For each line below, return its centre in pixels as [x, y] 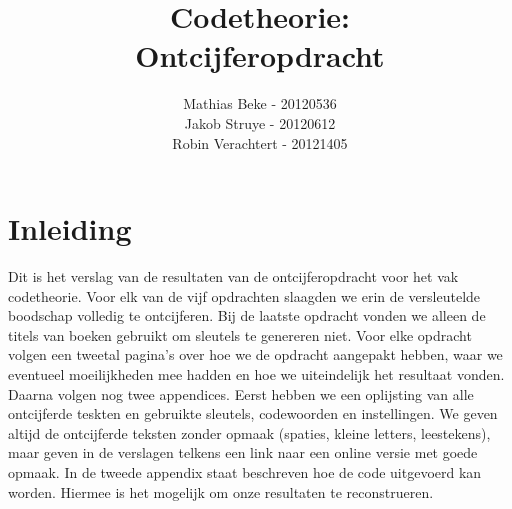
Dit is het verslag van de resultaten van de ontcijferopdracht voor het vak [233, 276]
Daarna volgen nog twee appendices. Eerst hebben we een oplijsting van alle [241, 393]
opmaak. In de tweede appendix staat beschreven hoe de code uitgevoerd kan [245, 471]
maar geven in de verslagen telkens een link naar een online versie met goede [243, 452]
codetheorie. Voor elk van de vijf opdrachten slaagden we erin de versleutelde [244, 295]
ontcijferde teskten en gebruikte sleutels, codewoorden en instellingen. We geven [253, 413]
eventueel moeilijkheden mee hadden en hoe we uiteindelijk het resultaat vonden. [256, 374]
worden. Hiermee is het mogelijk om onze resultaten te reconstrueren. [221, 491]
